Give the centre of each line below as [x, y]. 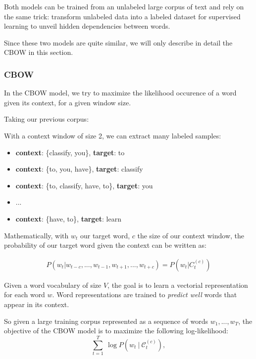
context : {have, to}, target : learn [68, 218]
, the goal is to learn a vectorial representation [178, 285]
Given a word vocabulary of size [53, 285]
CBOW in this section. [39, 52]
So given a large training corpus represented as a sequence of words [106, 321]
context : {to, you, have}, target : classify [79, 169]
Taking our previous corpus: [47, 119]
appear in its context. [37, 304]
